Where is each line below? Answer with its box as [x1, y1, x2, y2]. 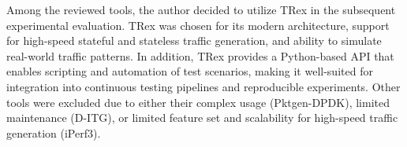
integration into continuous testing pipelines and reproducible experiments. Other [6, 78, 401, 94]
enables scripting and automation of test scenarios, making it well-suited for [6, 63, 373, 79]
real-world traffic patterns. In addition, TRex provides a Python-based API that [6, 47, 394, 64]
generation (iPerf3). [6, 124, 101, 141]
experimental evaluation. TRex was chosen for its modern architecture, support [6, 17, 390, 33]
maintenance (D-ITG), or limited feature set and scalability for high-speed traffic [6, 109, 398, 126]
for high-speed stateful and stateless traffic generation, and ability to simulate [6, 32, 382, 49]
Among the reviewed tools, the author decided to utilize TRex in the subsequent [6, 2, 396, 17]
